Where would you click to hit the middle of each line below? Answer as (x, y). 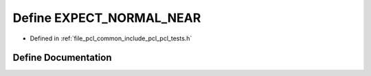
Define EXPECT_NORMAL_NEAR (107, 18)
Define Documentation (62, 58)
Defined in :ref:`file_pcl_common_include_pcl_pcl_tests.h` (111, 38)
